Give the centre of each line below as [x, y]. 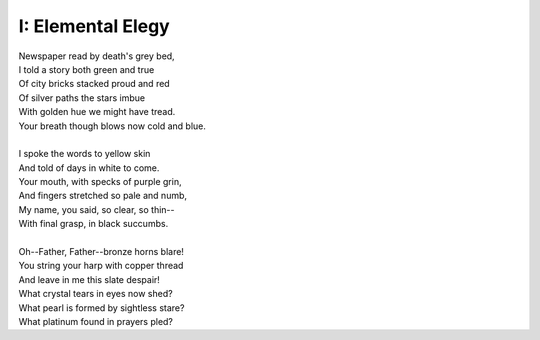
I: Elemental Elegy [94, 26]
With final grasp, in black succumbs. [93, 224]
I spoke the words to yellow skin [84, 154]
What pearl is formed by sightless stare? [101, 307]
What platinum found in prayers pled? [96, 321]
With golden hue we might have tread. [97, 112]
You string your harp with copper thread [101, 266]
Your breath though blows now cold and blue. [112, 126]
